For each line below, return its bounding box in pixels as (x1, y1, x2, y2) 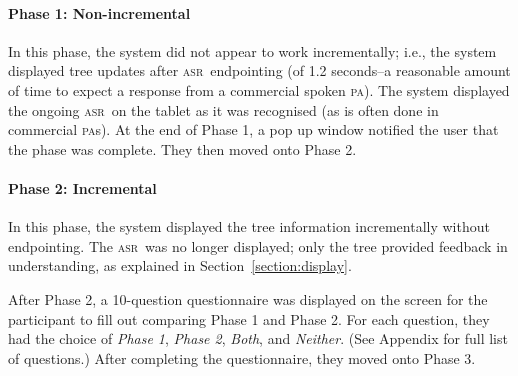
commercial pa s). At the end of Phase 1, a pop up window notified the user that (8, 119, 499, 140)
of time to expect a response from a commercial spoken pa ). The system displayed (8, 79, 510, 100)
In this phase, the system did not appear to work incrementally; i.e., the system (8, 40, 497, 61)
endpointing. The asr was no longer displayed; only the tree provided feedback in (8, 235, 508, 256)
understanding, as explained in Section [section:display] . (8, 255, 352, 276)
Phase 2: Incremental (8, 177, 157, 198)
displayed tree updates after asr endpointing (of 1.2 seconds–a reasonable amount (8, 60, 511, 81)
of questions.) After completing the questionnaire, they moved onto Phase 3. (8, 347, 476, 368)
